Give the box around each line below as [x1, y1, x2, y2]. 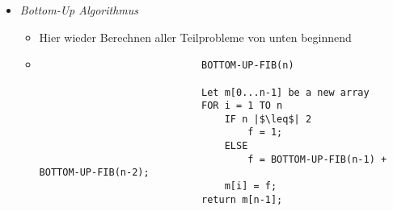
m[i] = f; [224, 180, 277, 192]
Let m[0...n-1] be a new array [201, 86, 370, 98]
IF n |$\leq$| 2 [224, 113, 312, 125]
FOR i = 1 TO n [201, 100, 283, 112]
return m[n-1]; [201, 193, 283, 205]
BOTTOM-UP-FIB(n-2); [39, 167, 150, 179]
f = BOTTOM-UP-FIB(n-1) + [247, 153, 387, 165]
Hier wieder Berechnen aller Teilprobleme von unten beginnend [39, 28, 352, 45]
